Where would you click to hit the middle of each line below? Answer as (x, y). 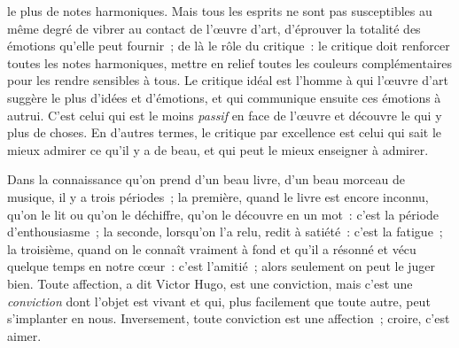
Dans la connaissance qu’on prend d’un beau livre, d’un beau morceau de (206, 179)
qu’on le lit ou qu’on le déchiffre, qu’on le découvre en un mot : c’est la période (223, 214)
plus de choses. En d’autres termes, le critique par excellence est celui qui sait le (225, 132)
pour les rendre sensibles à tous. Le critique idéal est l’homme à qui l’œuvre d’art (228, 80)
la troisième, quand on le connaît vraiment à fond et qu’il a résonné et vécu (212, 248)
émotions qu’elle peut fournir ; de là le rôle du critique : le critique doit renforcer (229, 46)
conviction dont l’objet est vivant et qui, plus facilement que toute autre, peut (219, 301)
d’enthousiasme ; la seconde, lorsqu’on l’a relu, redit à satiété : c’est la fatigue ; (225, 232)
